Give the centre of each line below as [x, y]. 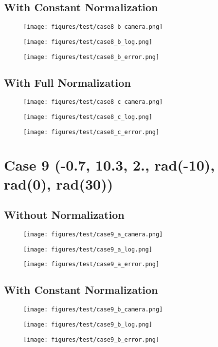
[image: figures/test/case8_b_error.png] [91, 57]
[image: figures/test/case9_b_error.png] [91, 339]
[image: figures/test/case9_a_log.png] [88, 249]
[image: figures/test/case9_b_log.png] [88, 324]
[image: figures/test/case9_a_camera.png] [93, 235]
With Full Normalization [67, 82]
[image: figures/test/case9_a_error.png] [91, 264]
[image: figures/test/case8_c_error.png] [91, 132]
